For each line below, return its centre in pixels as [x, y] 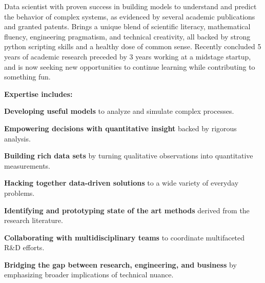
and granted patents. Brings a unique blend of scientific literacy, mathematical [127, 26]
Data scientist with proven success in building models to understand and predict [130, 6]
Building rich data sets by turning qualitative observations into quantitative [129, 156]
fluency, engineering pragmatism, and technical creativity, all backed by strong [127, 36]
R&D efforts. [24, 247]
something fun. [27, 77]
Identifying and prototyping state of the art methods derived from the [127, 210]
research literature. [34, 220]
